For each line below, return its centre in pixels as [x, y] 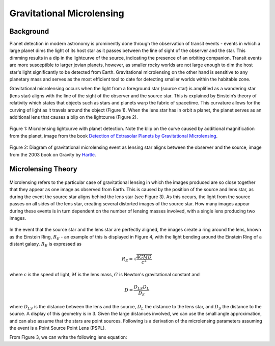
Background [29, 31]
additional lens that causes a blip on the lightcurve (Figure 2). [74, 117]
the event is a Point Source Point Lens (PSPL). [58, 328]
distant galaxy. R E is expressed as [45, 245]
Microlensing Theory [43, 169]
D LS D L [142, 288]
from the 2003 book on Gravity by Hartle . [53, 154]
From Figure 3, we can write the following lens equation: [68, 337]
